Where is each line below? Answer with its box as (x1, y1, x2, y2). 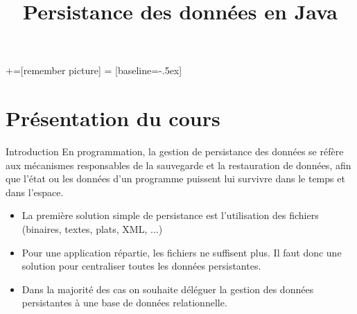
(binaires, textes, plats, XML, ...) (21, 222, 163, 236)
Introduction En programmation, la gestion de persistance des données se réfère (6, 144, 344, 159)
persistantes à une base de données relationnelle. (21, 295, 227, 310)
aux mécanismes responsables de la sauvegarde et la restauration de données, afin (6, 157, 351, 172)
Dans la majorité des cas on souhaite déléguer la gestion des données (21, 281, 314, 296)
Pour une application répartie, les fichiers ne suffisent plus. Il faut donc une (21, 245, 342, 259)
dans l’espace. (6, 184, 64, 199)
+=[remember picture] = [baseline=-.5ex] (6, 63, 182, 78)
